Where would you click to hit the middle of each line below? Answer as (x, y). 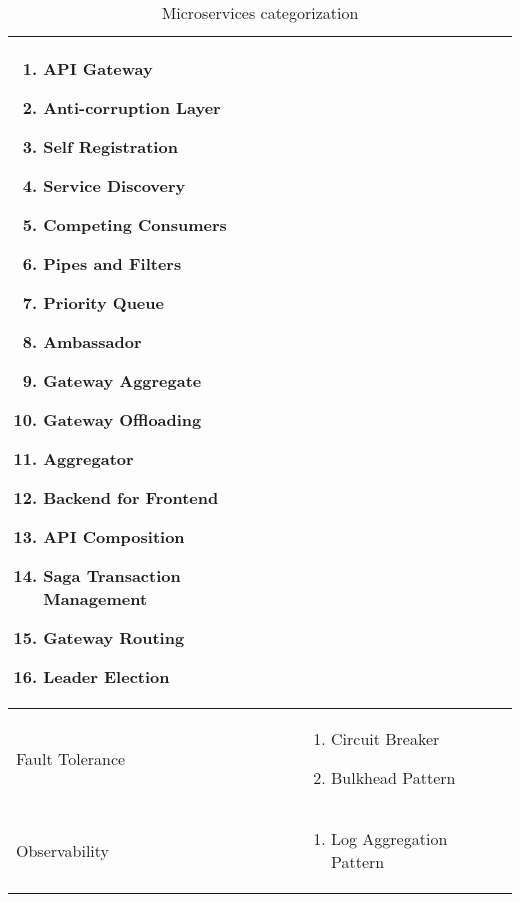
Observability (63, 850)
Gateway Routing (114, 637)
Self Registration (110, 146)
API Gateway (98, 68)
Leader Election (106, 676)
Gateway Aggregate (122, 380)
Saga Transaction (112, 575)
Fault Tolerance (71, 758)
